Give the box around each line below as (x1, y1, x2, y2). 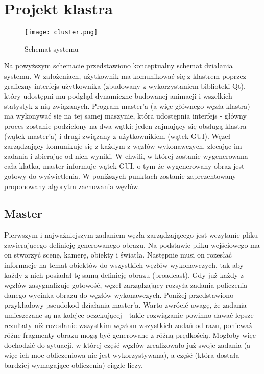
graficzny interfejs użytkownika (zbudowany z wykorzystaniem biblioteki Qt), (4, 80, 246, 91)
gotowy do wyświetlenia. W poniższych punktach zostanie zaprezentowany (4, 170, 236, 181)
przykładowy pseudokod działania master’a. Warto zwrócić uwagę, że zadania (4, 299, 247, 310)
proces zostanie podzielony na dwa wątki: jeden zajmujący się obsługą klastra (4, 120, 247, 131)
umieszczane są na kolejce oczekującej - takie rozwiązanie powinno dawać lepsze (4, 310, 254, 320)
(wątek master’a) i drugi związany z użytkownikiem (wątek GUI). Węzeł (4, 130, 231, 141)
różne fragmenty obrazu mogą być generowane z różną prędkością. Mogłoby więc (4, 330, 256, 340)
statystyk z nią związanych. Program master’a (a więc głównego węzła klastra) (4, 100, 250, 111)
